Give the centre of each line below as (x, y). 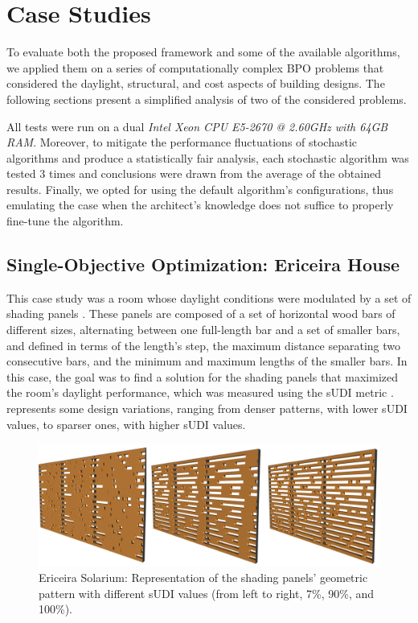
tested (21, 173)
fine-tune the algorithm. (65, 221)
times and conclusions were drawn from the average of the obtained (215, 173)
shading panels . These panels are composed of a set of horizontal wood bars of (201, 314)
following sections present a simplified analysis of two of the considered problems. (207, 99)
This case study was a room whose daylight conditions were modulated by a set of (209, 297)
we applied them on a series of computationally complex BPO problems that (195, 67)
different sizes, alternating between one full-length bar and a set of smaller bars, (203, 330)
